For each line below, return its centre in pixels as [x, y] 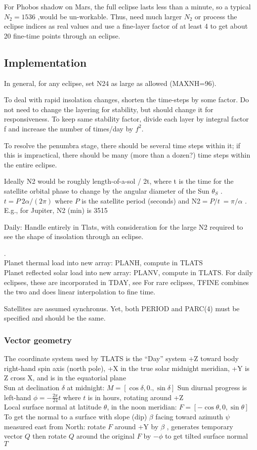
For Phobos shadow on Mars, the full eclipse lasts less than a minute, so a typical [128, 6]
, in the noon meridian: [142, 407]
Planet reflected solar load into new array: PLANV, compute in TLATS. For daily [128, 272]
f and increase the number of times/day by [69, 128]
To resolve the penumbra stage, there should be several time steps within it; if [122, 145]
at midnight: [86, 388]
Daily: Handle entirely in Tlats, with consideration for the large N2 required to [124, 226]
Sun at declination [32, 388]
